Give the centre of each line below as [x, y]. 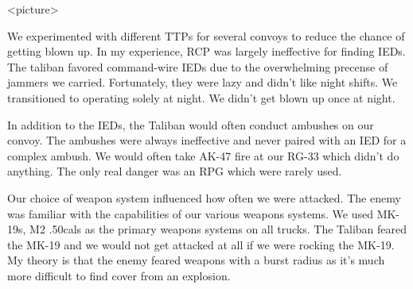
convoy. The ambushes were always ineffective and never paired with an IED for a [207, 140]
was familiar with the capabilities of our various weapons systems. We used [190, 213]
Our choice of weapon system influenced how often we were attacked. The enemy [204, 197]
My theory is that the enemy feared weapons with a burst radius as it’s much [196, 260]
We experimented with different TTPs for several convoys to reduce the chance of [206, 35]
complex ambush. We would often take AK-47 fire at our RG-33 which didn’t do [203, 155]
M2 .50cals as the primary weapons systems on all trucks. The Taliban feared [218, 229]
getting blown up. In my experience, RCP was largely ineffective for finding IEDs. [206, 51]
